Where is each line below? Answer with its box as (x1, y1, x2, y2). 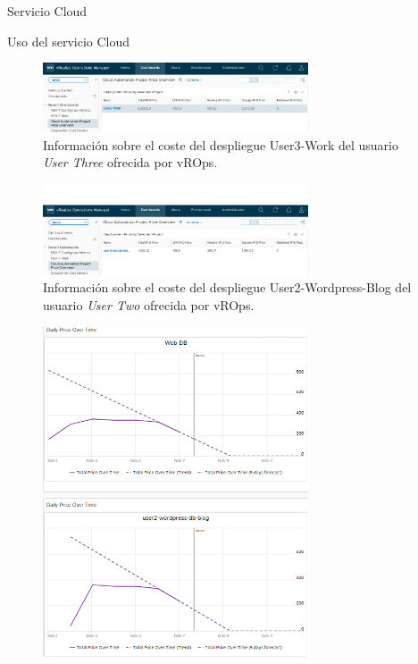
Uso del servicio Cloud (7, 31, 130, 50)
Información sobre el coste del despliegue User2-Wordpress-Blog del (43, 278, 412, 297)
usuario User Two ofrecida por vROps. (43, 295, 255, 314)
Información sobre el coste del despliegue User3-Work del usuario (43, 135, 399, 154)
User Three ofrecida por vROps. (43, 153, 218, 172)
